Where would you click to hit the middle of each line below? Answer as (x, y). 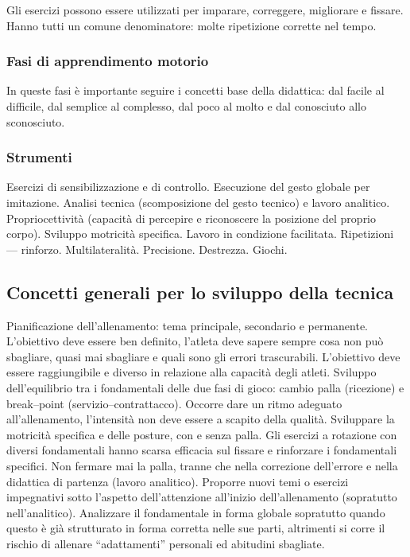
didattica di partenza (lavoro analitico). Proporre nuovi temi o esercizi (178, 481)
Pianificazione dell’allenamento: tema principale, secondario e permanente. (188, 325)
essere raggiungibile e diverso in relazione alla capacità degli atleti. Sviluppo (191, 372)
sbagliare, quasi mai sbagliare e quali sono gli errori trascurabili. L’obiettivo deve (203, 356)
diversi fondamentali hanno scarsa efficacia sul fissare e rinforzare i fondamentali (202, 450)
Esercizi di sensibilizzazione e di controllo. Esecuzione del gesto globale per (188, 187)
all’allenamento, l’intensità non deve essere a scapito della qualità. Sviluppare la (201, 419)
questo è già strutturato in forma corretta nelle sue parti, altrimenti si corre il (196, 528)
